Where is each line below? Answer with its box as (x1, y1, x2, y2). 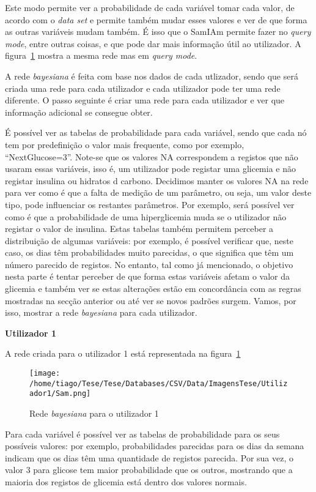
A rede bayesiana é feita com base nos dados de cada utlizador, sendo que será (5, 69, 298, 82)
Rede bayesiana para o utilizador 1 (29, 407, 159, 419)
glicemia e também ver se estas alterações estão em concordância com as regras (5, 282, 301, 295)
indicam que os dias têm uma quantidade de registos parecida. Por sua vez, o (5, 451, 293, 464)
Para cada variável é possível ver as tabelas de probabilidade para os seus (5, 427, 280, 440)
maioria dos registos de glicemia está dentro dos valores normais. (5, 475, 247, 488)
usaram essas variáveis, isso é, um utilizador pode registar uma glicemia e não (5, 162, 296, 175)
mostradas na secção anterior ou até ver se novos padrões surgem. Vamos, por (5, 294, 296, 307)
